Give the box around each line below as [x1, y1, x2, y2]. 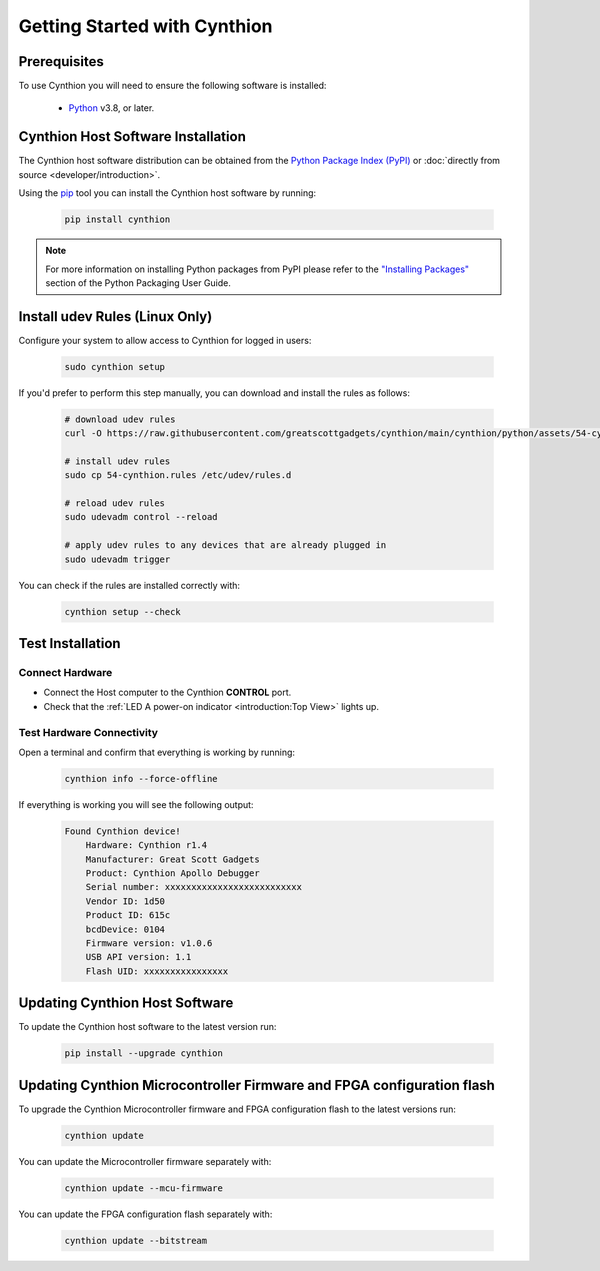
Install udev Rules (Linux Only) [18, 308, 213, 325]
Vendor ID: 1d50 [85, 895, 165, 907]
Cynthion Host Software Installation [18, 128, 247, 145]
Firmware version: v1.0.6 [85, 937, 213, 949]
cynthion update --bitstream [64, 1235, 208, 1246]
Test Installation [18, 635, 121, 652]
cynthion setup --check [64, 606, 182, 617]
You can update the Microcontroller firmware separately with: [18, 1155, 272, 1167]
